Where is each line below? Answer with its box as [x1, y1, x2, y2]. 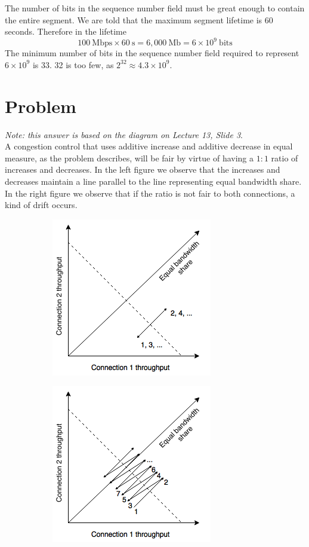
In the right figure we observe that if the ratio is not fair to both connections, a [5, 187, 295, 199]
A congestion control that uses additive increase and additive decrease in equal [5, 140, 293, 152]
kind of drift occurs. [5, 198, 78, 211]
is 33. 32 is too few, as [32, 58, 114, 71]
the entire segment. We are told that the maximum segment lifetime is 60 [5, 13, 273, 26]
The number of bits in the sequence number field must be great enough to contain [5, 2, 305, 14]
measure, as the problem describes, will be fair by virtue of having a [5, 151, 254, 164]
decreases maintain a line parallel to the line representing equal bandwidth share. [5, 175, 302, 187]
